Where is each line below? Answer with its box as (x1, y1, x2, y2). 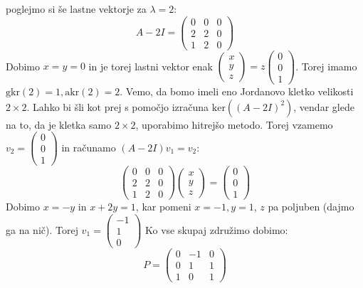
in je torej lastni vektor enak (88, 58, 213, 73)
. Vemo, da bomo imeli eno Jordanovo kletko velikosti (120, 83, 354, 98)
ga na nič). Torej (6, 222, 78, 237)
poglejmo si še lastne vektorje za (6, 1, 147, 16)
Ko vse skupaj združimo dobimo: (144, 222, 288, 237)
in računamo (61, 139, 116, 154)
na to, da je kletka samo (6, 117, 112, 132)
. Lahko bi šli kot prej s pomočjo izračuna (26, 99, 209, 114)
